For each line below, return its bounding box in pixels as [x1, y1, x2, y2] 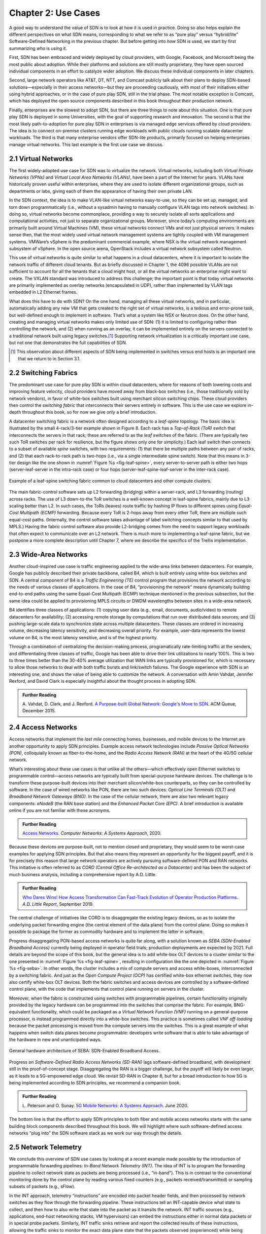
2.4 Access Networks [9, 723, 77, 732]
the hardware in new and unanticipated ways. [9, 1037, 102, 1042]
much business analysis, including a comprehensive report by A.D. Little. [9, 871, 157, 877]
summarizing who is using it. [9, 45, 67, 51]
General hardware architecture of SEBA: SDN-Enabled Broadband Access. [9, 1048, 160, 1054]
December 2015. [22, 708, 56, 714]
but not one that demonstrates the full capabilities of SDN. [9, 340, 128, 346]
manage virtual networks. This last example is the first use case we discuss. [9, 141, 164, 148]
